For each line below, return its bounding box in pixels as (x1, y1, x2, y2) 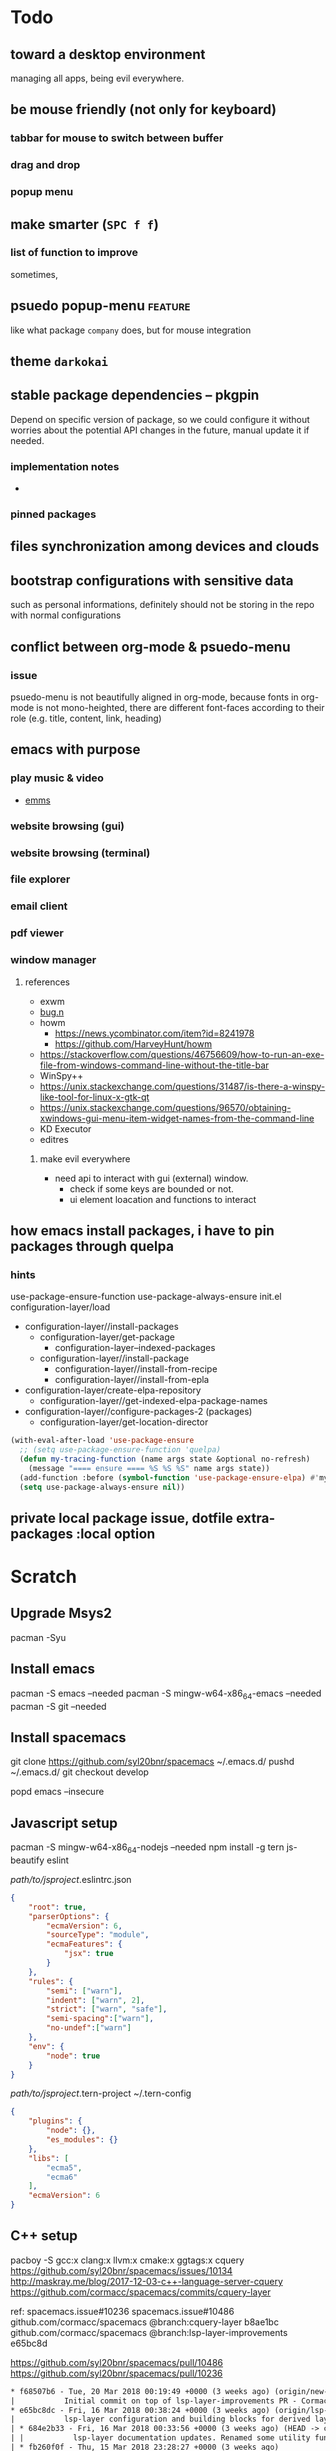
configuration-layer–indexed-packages (54, 1342, 216, 1354)
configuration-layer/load (10, 1301, 111, 1313)
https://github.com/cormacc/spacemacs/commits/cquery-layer (10, 2286, 272, 2298)
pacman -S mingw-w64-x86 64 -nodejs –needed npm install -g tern (10, 1841, 285, 1855)
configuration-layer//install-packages (24, 1321, 179, 1333)
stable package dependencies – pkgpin (10, 387, 260, 404)
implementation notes (10, 459, 120, 473)
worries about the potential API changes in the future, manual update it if (10, 424, 310, 436)
